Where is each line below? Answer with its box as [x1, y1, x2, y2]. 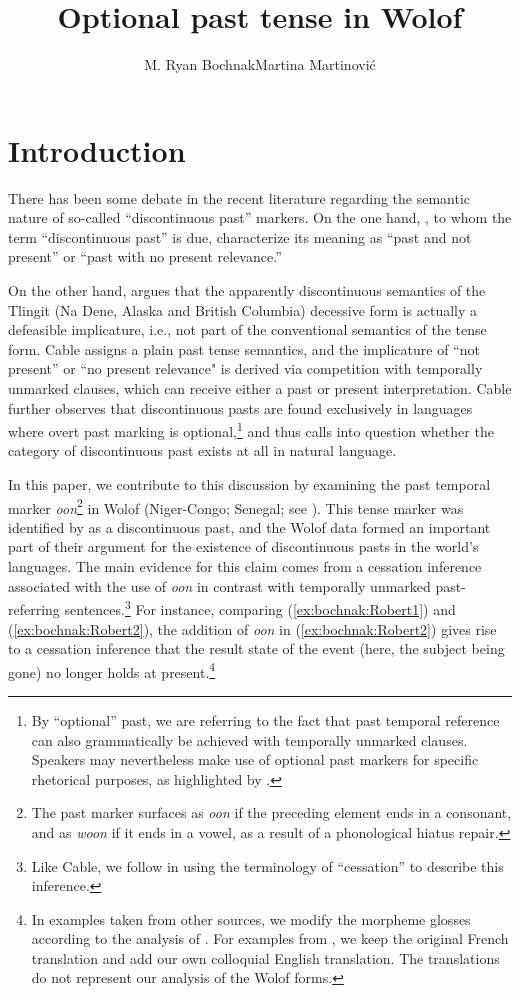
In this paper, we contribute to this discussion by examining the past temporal [8, 474, 491, 495]
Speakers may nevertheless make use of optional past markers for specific [31, 749, 479, 770]
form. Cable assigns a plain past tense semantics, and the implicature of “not [8, 338, 480, 359]
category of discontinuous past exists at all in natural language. [8, 440, 397, 461]
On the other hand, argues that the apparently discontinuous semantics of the [8, 280, 486, 301]
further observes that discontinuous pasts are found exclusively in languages [8, 397, 473, 418]
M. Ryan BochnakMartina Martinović [144, 54, 376, 75]
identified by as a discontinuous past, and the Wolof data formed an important [8, 516, 491, 537]
